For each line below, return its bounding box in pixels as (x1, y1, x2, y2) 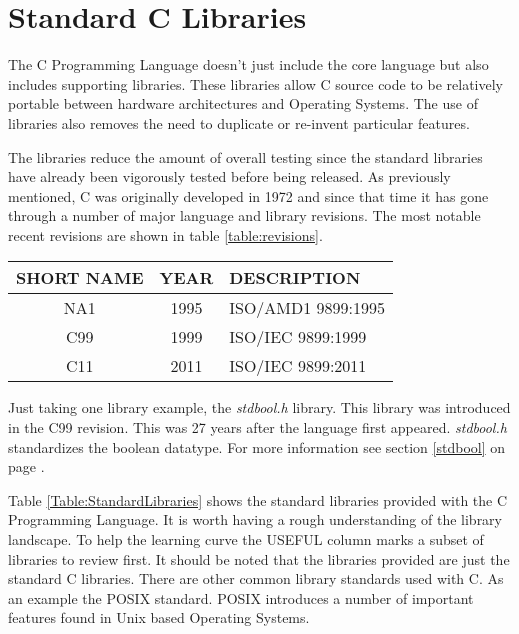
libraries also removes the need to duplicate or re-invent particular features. (8, 112, 470, 133)
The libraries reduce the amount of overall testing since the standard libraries (8, 146, 483, 167)
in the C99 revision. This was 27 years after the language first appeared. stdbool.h (8, 417, 507, 438)
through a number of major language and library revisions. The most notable (8, 205, 481, 226)
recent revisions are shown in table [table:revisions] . (8, 224, 323, 245)
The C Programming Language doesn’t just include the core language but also (8, 54, 489, 75)
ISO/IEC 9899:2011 (229, 354, 367, 378)
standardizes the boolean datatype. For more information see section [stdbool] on (8, 436, 506, 457)
